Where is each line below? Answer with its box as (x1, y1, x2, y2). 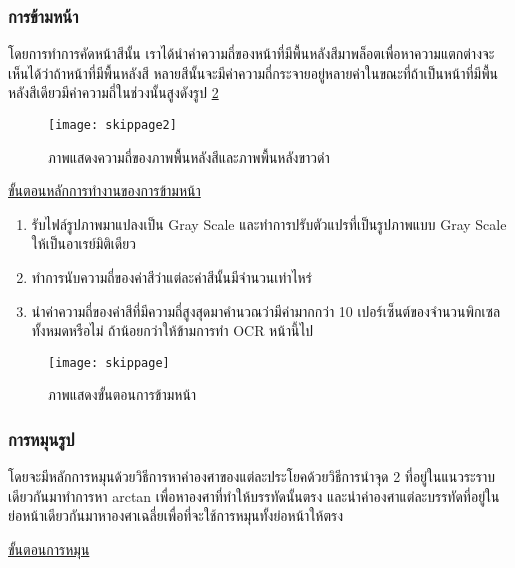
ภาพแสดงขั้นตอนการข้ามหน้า (48, 384, 197, 405)
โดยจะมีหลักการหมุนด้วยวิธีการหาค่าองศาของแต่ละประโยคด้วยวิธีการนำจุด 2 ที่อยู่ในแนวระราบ (8, 466, 495, 487)
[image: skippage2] (48, 118, 177, 132)
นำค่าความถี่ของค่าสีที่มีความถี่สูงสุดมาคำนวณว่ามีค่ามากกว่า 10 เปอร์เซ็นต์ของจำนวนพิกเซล (31, 300, 501, 321)
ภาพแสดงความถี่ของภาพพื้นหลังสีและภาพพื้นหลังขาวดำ (48, 146, 330, 167)
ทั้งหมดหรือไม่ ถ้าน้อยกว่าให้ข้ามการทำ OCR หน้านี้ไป (31, 320, 314, 341)
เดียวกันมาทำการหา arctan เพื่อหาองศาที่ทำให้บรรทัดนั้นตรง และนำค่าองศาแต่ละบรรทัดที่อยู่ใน (8, 485, 500, 506)
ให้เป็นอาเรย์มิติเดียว (31, 233, 136, 254)
